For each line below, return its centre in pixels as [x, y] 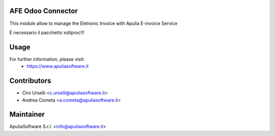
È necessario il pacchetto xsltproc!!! [47, 32]
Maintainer [27, 114]
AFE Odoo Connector [44, 11]
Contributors [30, 81]
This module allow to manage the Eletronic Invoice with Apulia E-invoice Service [93, 23]
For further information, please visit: [47, 59]
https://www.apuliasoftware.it [58, 66]
